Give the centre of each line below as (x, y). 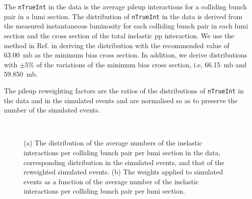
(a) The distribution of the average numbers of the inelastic (113, 143)
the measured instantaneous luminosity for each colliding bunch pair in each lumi (126, 26)
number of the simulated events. (52, 110)
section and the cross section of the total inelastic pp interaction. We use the (119, 35)
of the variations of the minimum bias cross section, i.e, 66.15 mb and (141, 64)
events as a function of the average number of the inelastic (111, 181)
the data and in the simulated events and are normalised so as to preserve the (121, 100)
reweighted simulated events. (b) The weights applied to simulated (123, 172)
